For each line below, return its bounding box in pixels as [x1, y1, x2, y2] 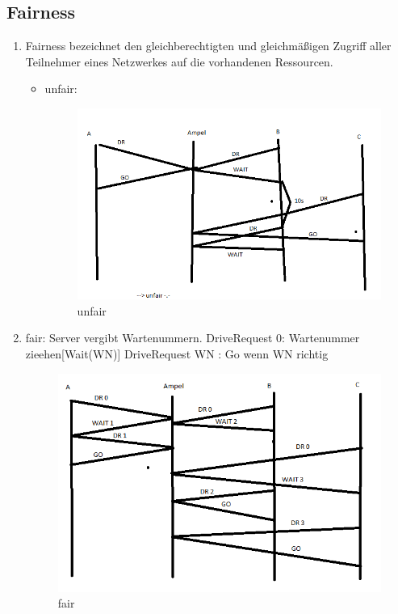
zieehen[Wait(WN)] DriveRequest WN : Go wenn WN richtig [25, 345, 329, 362]
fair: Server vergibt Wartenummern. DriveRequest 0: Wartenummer [25, 329, 360, 346]
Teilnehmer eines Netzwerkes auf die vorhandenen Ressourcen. [25, 53, 333, 70]
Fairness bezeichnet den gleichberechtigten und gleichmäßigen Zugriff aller [25, 37, 392, 54]
